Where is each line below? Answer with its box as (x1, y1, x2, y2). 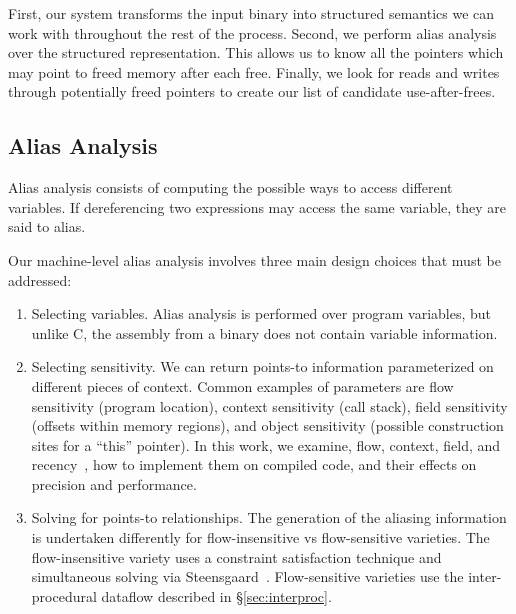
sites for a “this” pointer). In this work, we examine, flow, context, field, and (31, 434, 501, 455)
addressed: (8, 269, 72, 290)
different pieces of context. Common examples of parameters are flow (31, 375, 454, 396)
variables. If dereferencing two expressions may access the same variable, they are (8, 196, 507, 217)
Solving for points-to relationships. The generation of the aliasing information (31, 507, 507, 528)
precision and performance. (31, 473, 197, 494)
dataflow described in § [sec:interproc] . (101, 585, 332, 606)
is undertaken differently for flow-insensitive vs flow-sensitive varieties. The (31, 527, 490, 548)
